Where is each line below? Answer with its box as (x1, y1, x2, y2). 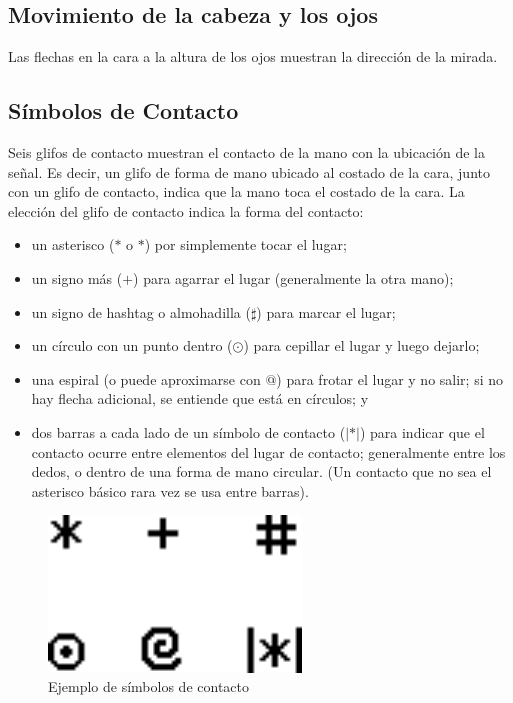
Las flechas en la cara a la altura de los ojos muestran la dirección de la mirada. (8, 46, 498, 67)
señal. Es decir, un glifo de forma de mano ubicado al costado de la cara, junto (8, 161, 490, 182)
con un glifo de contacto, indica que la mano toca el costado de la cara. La (8, 181, 465, 202)
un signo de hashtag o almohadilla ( (31, 301, 251, 322)
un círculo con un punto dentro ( (31, 335, 233, 356)
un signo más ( (31, 267, 123, 288)
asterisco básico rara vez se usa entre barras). (31, 480, 309, 501)
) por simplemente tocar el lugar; (144, 234, 347, 255)
